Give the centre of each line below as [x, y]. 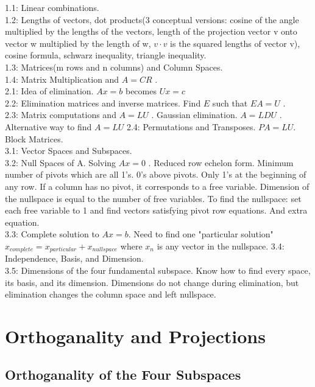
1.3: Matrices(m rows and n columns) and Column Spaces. [114, 67]
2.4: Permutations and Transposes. [191, 126]
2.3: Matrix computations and [61, 115]
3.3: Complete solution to [52, 234]
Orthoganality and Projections [135, 336]
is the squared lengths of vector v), [235, 43]
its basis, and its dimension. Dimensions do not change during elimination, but [152, 282]
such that [230, 103]
